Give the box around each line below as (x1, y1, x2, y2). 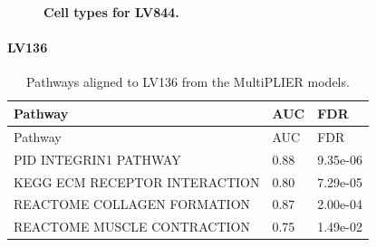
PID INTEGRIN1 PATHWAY (14, 149, 181, 168)
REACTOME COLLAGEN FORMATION (14, 195, 251, 214)
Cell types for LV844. (43, 3, 179, 21)
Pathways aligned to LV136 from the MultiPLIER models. (26, 72, 350, 91)
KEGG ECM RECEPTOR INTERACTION (14, 172, 260, 191)
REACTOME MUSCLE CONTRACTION (14, 217, 250, 236)
